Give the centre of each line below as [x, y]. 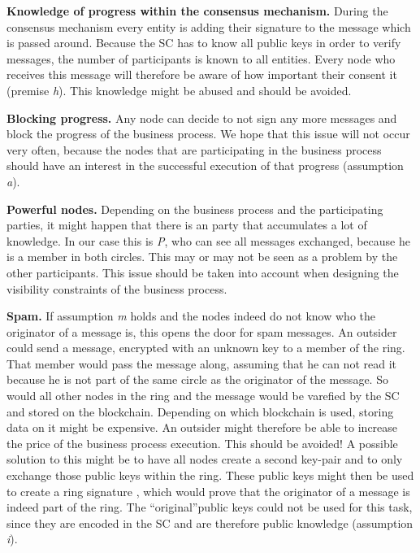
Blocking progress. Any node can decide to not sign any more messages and [202, 118]
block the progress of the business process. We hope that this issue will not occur [208, 134]
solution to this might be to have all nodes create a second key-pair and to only [205, 459]
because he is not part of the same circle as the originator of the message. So [197, 379]
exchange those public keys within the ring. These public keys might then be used [210, 475]
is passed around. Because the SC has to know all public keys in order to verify [204, 43]
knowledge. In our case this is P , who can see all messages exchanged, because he [208, 240]
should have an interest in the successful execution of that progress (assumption [205, 165]
